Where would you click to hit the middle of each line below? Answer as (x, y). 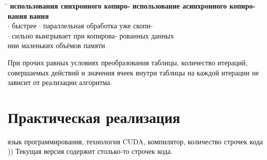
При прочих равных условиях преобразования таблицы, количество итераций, (128, 62)
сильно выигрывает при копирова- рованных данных (93, 35)
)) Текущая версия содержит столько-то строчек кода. (90, 151)
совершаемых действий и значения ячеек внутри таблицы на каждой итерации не (133, 72)
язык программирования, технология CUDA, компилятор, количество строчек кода (135, 141)
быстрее (24, 26)
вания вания (28, 15)
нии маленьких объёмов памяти (56, 45)
